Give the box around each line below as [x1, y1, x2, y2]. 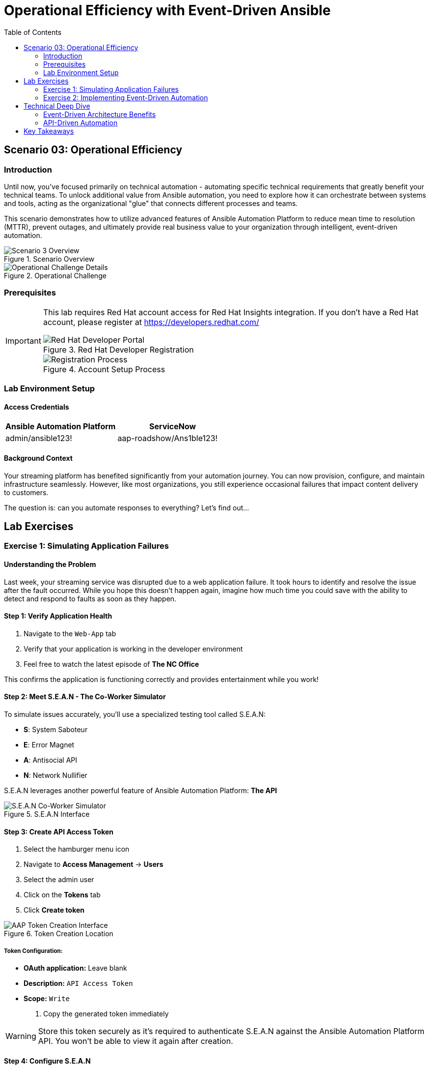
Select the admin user [24, 875, 94, 884]
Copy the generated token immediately [43, 1010, 169, 1018]
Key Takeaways [24, 126, 74, 135]
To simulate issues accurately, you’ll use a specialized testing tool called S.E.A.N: [4, 710, 266, 719]
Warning [5, 1031, 36, 1041]
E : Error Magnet [24, 741, 75, 749]
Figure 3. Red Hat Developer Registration [43, 344, 194, 355]
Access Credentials [4, 402, 69, 411]
